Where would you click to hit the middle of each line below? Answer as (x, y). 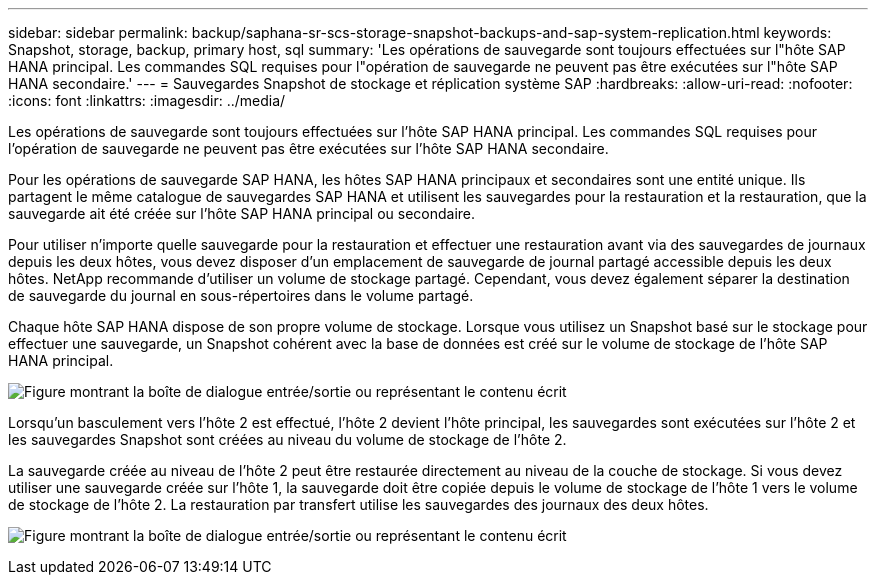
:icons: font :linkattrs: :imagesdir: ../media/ (147, 100)
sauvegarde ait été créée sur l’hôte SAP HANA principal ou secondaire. (242, 213)
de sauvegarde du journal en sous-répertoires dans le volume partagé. (241, 295)
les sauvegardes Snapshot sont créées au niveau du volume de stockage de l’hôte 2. (287, 439)
